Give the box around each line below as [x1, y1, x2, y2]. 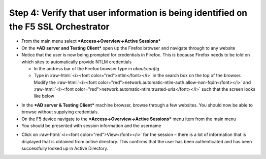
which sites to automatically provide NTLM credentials [21, 59, 132, 65]
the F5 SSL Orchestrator [9, 21, 110, 32]
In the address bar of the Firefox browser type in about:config [33, 65, 160, 71]
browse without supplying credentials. [21, 109, 99, 115]
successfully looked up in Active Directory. [21, 145, 108, 152]
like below [33, 93, 54, 99]
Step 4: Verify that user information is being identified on [9, 7, 248, 18]
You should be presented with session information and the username [21, 123, 162, 129]
